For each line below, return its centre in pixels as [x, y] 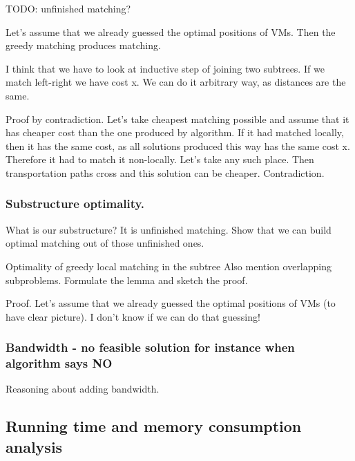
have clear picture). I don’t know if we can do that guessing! [133, 316]
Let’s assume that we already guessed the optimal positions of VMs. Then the [171, 31]
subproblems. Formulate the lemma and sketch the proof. [127, 280]
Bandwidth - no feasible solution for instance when [150, 347]
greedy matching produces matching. [83, 45]
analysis [34, 446]
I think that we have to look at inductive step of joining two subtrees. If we [165, 68]
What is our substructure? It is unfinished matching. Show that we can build [169, 229]
